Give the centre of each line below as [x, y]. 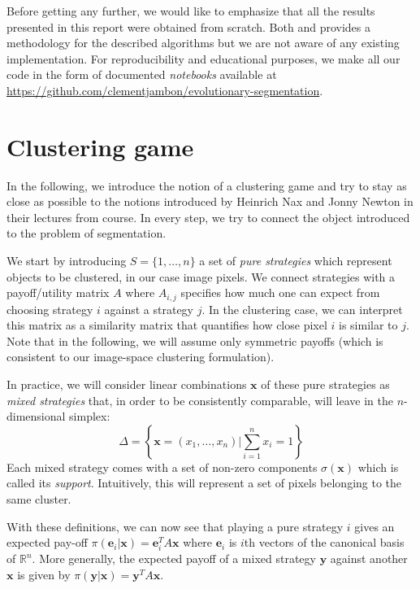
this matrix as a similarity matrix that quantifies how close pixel [167, 325]
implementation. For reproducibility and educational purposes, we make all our [204, 58]
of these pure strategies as [325, 384]
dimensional [36, 416]
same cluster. [39, 499]
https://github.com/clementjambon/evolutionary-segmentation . [165, 90]
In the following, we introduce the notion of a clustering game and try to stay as [207, 185]
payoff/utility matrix [58, 292]
